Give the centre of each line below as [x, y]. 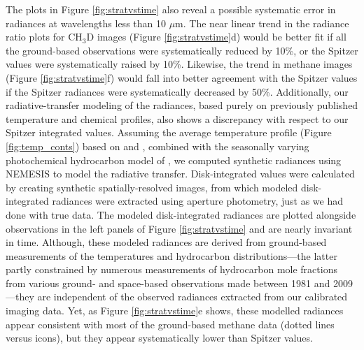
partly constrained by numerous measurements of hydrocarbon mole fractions [171, 269]
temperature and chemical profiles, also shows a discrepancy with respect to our [177, 118]
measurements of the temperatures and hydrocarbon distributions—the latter [171, 255]
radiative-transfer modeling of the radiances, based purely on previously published [182, 105]
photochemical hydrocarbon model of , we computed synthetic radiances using [174, 160]
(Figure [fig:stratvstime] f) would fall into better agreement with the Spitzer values [182, 77]
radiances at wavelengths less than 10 [86, 23]
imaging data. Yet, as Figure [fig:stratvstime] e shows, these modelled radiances [175, 311]
